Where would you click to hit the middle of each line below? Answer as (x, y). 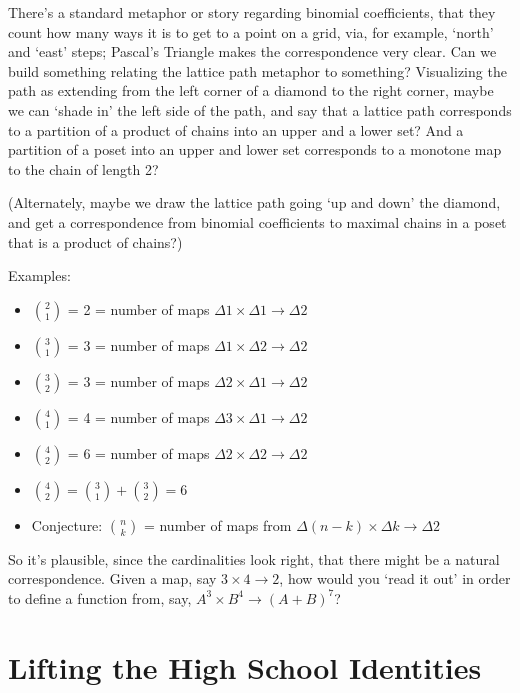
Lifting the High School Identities (245, 666)
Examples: (39, 275)
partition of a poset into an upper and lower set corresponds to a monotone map (255, 149)
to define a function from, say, (100, 597)
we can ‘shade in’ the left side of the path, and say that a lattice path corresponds (260, 109)
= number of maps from (217, 524)
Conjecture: (67, 524)
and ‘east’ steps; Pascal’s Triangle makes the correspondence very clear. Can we (252, 51)
